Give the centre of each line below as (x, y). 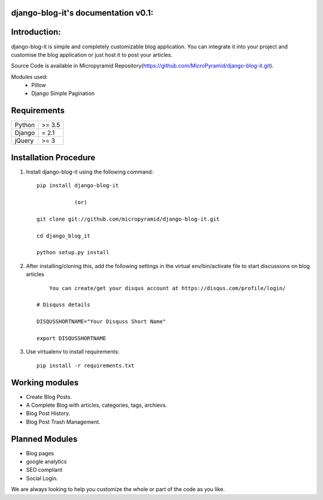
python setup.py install (73, 252)
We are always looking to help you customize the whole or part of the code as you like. (118, 489)
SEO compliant (44, 470)
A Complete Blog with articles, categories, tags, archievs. (97, 405)
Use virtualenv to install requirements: (73, 352)
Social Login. (42, 478)
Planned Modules (44, 439)
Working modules (45, 382)
